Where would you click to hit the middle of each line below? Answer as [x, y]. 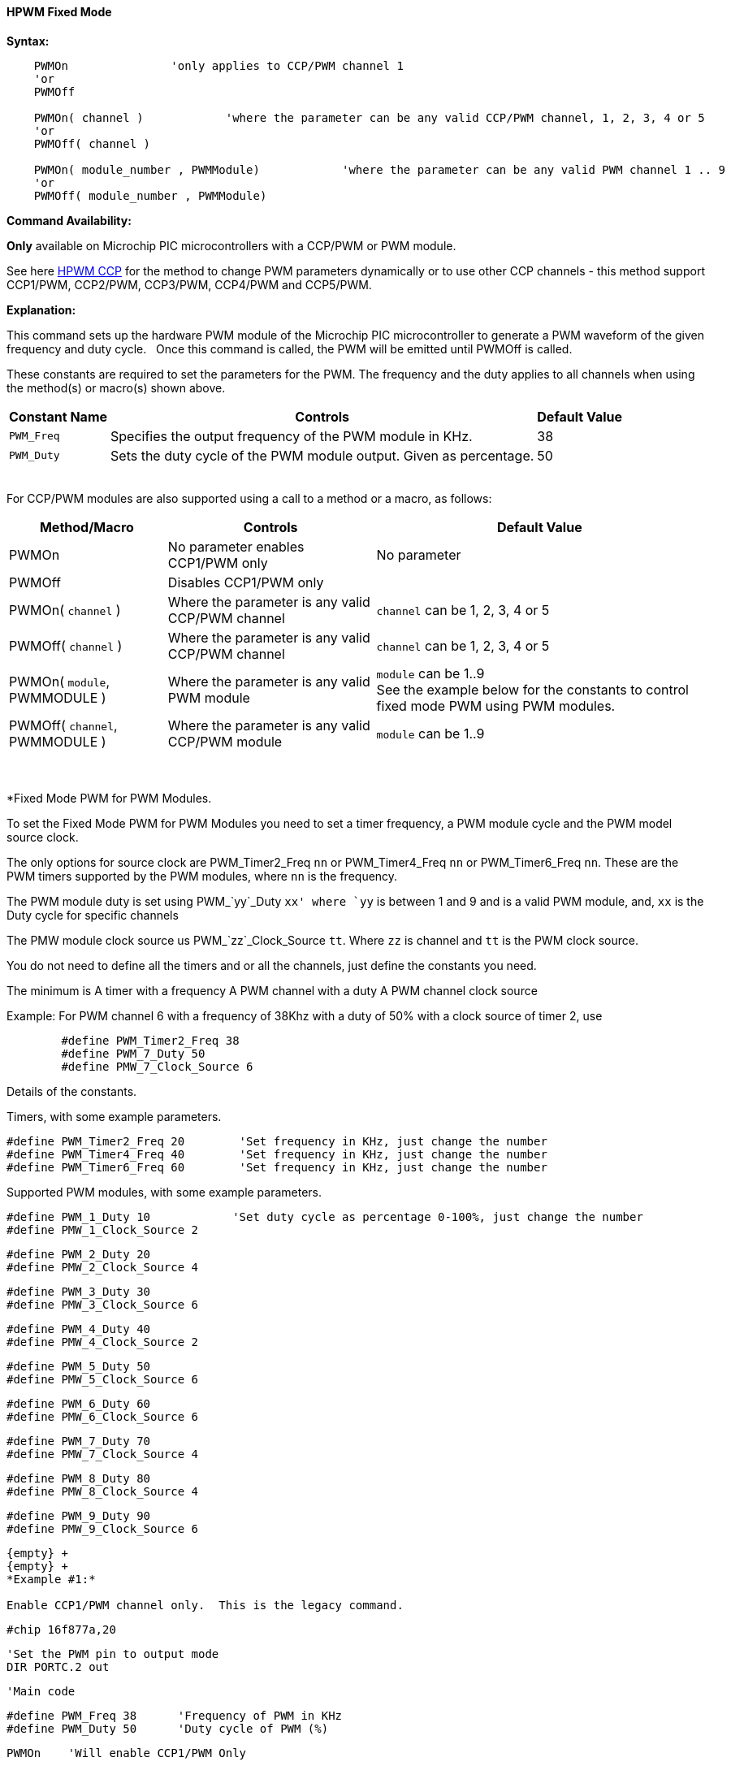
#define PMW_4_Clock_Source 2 [103, 1342]
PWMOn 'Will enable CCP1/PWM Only [127, 1753]
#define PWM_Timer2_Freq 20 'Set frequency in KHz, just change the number [277, 1141]
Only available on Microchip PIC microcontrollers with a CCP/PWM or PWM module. [231, 245]
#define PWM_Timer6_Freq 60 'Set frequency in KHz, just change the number [277, 1167]
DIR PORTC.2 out [58, 1666]
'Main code [41, 1691]
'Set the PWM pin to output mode [113, 1653]
